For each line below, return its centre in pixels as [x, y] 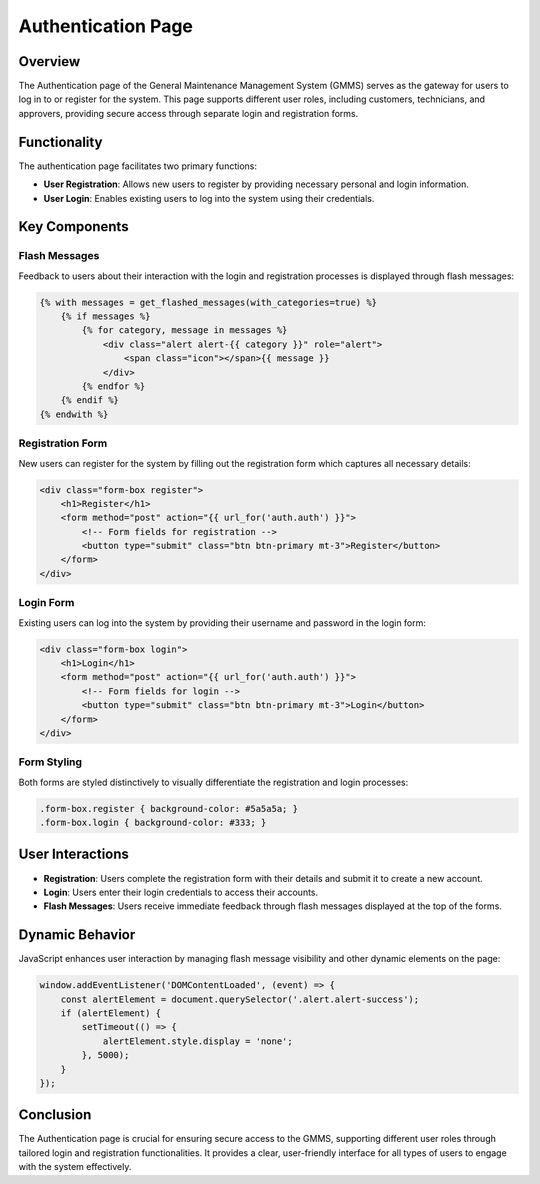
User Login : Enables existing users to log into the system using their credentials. [209, 198]
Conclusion [55, 1115]
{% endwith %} [74, 414]
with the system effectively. [75, 1167]
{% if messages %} [105, 316]
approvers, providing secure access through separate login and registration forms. [188, 113]
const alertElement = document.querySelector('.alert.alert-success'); [240, 999]
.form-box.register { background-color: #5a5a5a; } [169, 808]
